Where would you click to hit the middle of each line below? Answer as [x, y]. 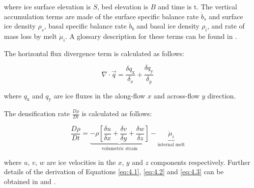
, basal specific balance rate [85, 26]
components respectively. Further [200, 162]
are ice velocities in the [81, 162]
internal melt [171, 144]
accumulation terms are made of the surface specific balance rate [101, 16]
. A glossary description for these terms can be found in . [151, 36]
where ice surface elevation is [47, 6]
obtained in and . [30, 181]
